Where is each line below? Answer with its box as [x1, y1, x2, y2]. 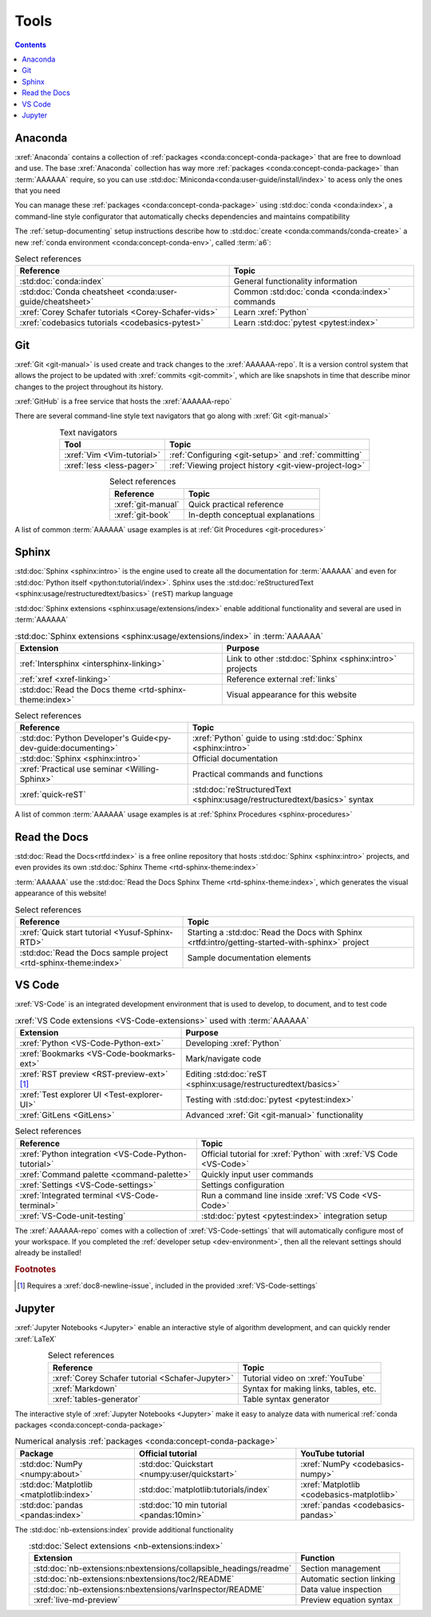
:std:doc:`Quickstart [138, 1458, 214, 1469]
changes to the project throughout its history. [14, 382, 164, 391]
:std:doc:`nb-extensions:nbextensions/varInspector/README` [33, 1584, 265, 1595]
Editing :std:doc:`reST [185, 1069, 267, 1080]
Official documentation [192, 753, 279, 765]
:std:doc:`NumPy [19, 1458, 83, 1469]
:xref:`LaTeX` [14, 1334, 57, 1344]
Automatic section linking [300, 1574, 396, 1585]
